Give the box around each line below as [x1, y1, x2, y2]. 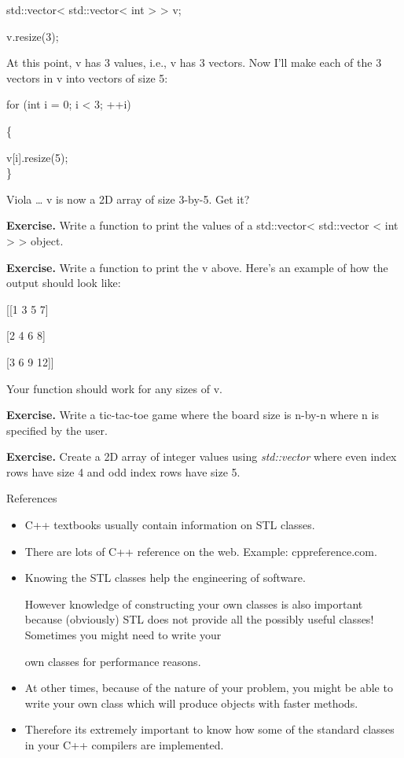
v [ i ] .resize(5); [6, 149, 68, 165]
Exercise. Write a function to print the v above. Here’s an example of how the [6, 259, 388, 275]
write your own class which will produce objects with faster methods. [24, 694, 358, 711]
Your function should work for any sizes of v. [6, 380, 222, 396]
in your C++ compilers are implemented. [24, 737, 224, 752]
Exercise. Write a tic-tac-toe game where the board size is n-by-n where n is [6, 407, 379, 423]
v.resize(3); [6, 28, 59, 44]
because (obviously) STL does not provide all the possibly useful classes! [24, 611, 374, 627]
